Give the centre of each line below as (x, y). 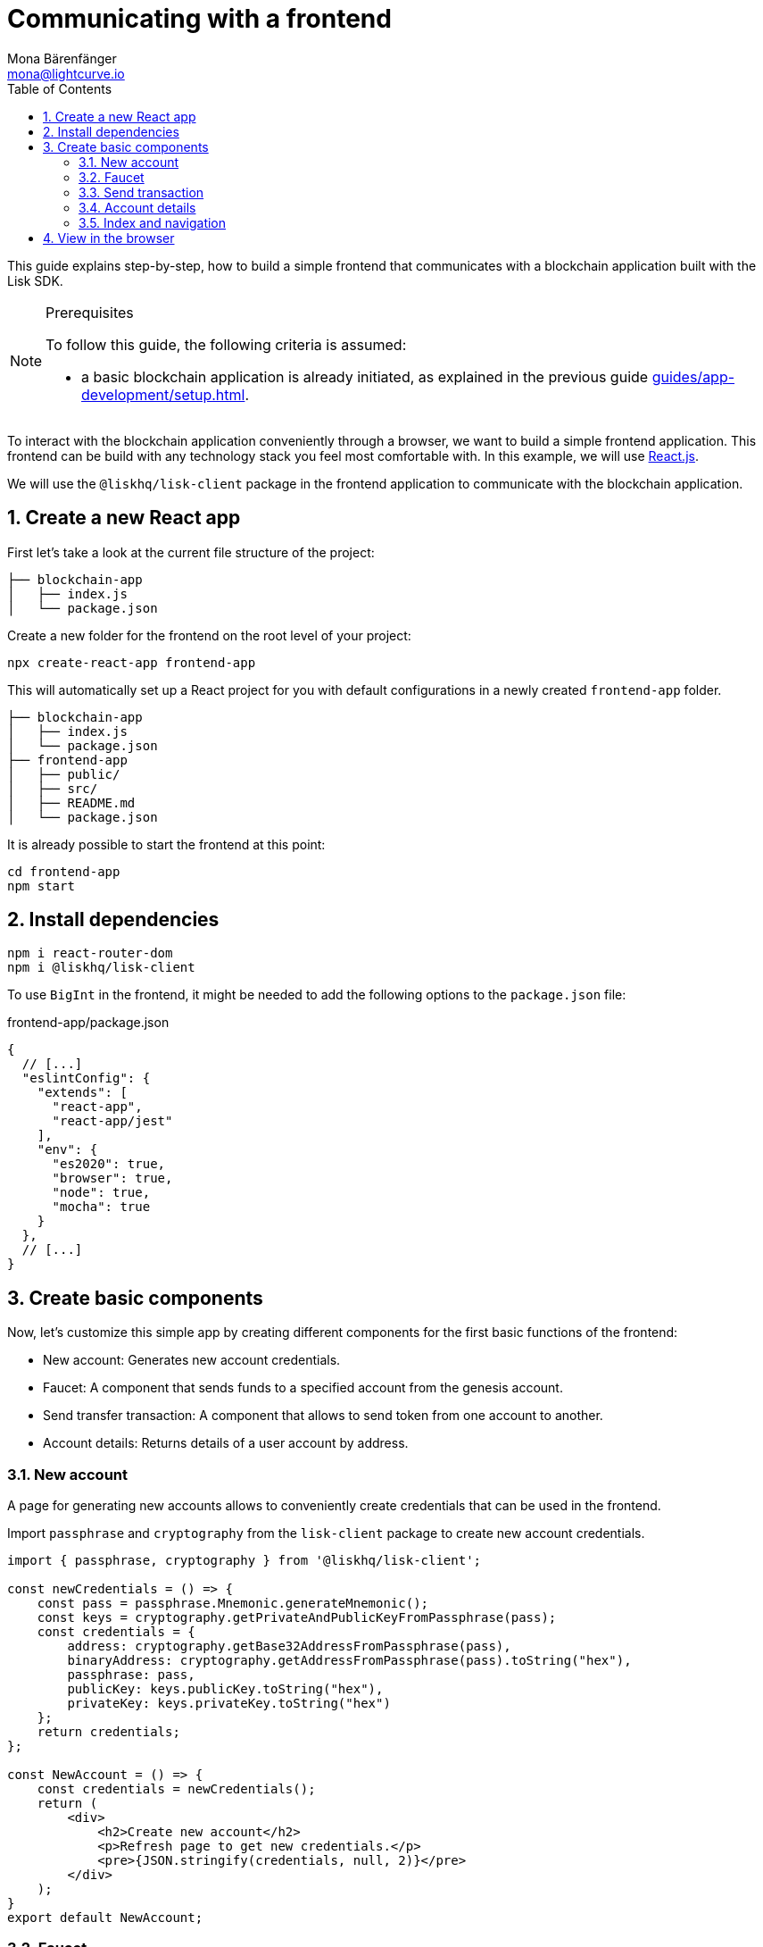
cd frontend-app (64, 871)
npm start (41, 886)
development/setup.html (163, 394)
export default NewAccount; (105, 1918)
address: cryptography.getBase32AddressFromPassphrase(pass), (289, 1646)
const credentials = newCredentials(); (176, 1789)
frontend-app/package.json (88, 1023)
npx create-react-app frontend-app (132, 662)
